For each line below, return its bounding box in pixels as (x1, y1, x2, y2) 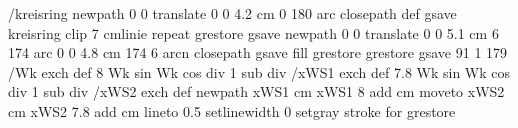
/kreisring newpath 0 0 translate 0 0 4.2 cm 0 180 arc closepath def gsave (8, 3, 457, 23)
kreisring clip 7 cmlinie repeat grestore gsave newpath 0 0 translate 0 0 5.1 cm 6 (8, 22, 499, 43)
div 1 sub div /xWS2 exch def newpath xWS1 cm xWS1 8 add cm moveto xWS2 (8, 81, 505, 102)
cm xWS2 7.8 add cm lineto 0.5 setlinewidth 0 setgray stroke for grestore (8, 100, 456, 121)
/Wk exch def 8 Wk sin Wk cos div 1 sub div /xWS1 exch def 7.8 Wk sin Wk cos (8, 61, 511, 82)
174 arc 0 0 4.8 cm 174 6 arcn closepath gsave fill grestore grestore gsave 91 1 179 (8, 42, 508, 63)
